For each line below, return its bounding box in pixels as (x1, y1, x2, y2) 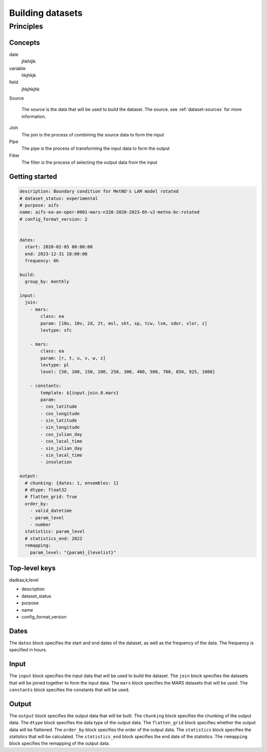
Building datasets (9, 7, 83, 18)
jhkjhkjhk (21, 86, 40, 92)
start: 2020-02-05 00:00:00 (25, 244, 93, 250)
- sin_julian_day (40, 445, 83, 451)
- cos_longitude (40, 411, 80, 416)
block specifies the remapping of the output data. (9, 741, 110, 747)
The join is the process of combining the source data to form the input (21, 131, 164, 137)
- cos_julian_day (40, 432, 83, 437)
